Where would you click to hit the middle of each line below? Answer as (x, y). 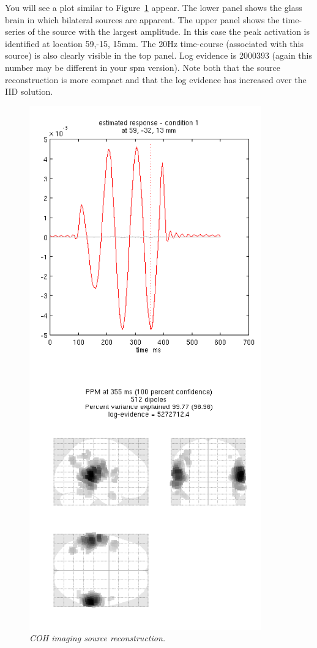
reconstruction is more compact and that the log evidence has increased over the (156, 79)
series (15, 31)
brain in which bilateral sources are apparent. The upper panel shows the (142, 19)
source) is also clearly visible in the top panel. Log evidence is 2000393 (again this (158, 55)
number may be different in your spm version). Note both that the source (143, 67)
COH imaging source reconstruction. (98, 638)
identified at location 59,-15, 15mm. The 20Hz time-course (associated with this (154, 43)
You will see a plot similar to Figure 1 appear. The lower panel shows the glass (154, 7)
